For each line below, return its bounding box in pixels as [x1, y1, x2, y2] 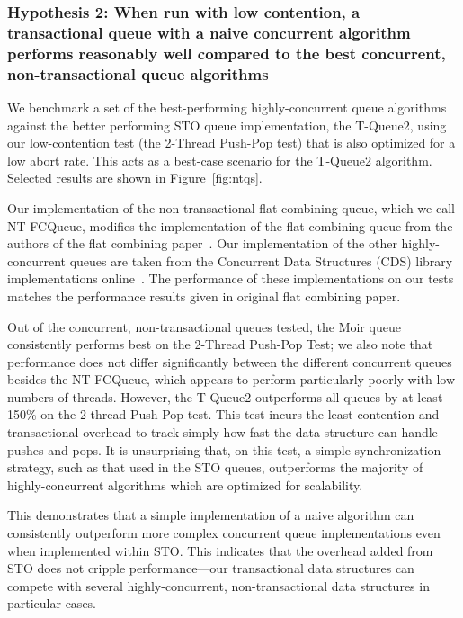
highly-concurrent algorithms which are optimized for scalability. [7, 475, 363, 494]
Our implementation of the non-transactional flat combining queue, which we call [7, 198, 455, 217]
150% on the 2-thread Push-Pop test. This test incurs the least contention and [7, 405, 440, 424]
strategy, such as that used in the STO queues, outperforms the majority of [7, 458, 423, 477]
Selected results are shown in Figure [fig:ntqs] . [7, 168, 263, 187]
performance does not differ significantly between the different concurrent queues [7, 352, 452, 371]
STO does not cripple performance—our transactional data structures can [7, 559, 414, 578]
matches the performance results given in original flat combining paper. [7, 286, 401, 305]
